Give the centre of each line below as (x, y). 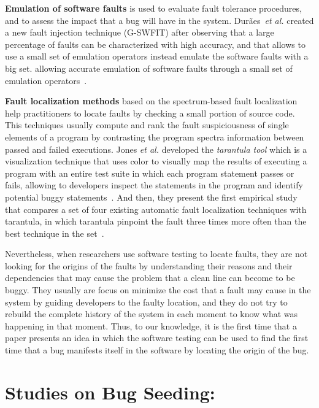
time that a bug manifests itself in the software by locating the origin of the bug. (157, 350)
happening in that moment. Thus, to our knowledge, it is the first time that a (151, 325)
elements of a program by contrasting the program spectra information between (155, 137)
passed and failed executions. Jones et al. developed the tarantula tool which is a (156, 149)
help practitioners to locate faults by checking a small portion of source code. (150, 113)
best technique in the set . (55, 233)
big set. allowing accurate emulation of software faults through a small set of (149, 68)
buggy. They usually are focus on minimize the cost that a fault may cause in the (158, 290)
